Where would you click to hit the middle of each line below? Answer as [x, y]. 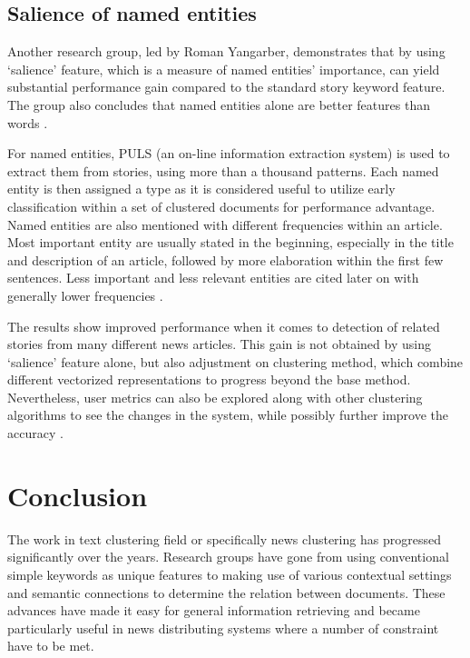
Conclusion [78, 495]
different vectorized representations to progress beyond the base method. [209, 379]
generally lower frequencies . [85, 295]
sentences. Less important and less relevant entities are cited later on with [213, 278]
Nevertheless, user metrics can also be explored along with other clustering [215, 397]
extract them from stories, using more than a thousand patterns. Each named [223, 170]
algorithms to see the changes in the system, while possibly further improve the [228, 415]
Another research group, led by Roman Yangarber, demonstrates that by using [226, 51]
